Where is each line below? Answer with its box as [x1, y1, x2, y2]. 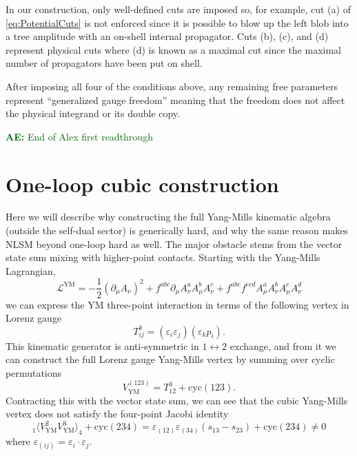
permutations [6, 365, 62, 380]
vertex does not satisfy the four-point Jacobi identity [6, 406, 229, 421]
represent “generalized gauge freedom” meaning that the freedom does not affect [6, 92, 345, 107]
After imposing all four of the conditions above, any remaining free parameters [6, 79, 338, 93]
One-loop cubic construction [6, 169, 279, 198]
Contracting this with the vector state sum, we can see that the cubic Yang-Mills [6, 393, 348, 407]
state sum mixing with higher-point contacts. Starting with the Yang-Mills [6, 250, 320, 265]
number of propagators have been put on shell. [6, 56, 203, 70]
